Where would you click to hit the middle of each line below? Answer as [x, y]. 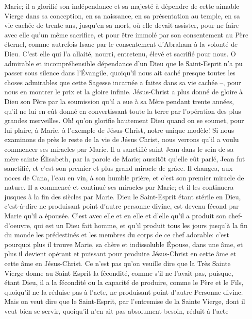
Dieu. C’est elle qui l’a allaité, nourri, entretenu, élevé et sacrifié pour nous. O [120, 53]
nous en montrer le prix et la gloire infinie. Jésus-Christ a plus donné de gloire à [124, 92]
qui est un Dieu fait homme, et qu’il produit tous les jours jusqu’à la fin [141, 225]
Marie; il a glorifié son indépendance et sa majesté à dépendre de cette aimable [122, 6]
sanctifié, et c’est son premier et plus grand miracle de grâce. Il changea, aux [118, 168]
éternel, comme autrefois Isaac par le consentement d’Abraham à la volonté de [121, 44]
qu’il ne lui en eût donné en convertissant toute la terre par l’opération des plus [123, 111]
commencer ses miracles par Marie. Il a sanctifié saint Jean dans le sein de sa [119, 149]
